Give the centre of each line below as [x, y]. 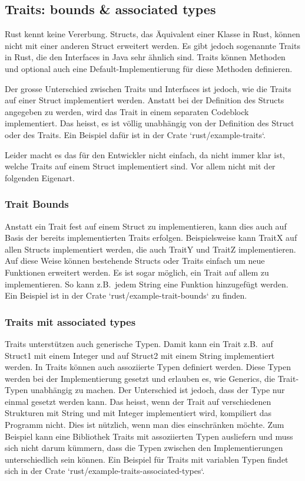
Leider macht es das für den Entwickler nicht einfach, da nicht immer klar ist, [145, 154]
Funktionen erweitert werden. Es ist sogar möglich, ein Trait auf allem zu [137, 272]
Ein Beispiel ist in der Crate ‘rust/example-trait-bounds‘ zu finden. [126, 295]
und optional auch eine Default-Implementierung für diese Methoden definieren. [149, 68]
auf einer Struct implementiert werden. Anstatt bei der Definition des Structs [145, 100]
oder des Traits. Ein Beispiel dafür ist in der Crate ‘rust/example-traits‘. [135, 134]
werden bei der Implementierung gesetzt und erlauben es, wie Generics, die [140, 378]
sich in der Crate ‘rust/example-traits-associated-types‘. [105, 471]
